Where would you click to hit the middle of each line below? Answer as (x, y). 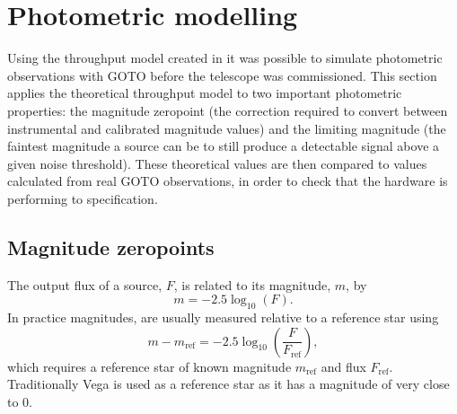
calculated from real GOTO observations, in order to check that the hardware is (228, 181)
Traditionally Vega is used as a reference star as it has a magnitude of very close (228, 384)
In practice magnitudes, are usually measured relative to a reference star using (223, 317)
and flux (343, 366)
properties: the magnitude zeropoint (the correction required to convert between (228, 110)
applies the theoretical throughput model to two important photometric (205, 93)
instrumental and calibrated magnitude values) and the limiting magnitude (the (227, 128)
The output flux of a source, (85, 284)
